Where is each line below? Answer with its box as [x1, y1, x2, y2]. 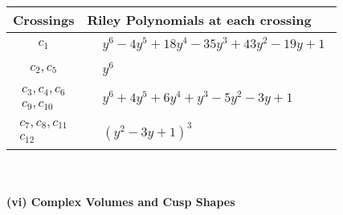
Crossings [13, 10, 75, 29]
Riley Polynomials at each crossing [87, 10, 312, 29]
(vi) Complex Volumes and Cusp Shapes [6, 193, 235, 209]
